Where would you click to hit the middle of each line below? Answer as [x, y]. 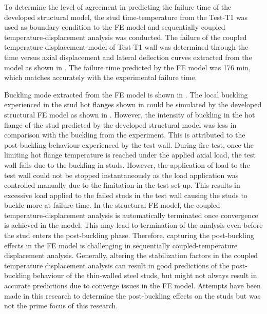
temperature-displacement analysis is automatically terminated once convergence [131, 215]
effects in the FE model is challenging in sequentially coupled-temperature [121, 245]
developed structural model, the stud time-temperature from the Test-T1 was [126, 17]
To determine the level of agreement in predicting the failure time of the [118, 7]
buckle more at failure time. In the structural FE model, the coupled [112, 205]
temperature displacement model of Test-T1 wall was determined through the [126, 47]
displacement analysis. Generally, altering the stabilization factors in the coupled [131, 255]
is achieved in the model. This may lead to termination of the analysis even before [133, 225]
